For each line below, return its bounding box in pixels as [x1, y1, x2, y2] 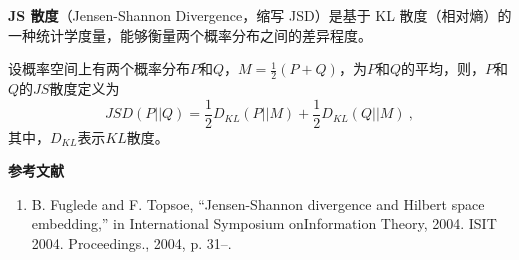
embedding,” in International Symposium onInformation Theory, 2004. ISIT [31, 213, 497, 234]
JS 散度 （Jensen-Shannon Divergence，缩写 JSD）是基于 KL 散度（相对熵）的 [8, 5, 512, 25]
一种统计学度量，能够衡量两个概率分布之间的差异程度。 [8, 24, 372, 45]
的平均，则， [400, 58, 485, 79]
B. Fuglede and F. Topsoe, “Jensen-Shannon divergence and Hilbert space [31, 193, 485, 214]
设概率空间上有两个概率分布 [8, 58, 190, 79]
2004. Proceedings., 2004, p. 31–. [31, 233, 232, 254]
